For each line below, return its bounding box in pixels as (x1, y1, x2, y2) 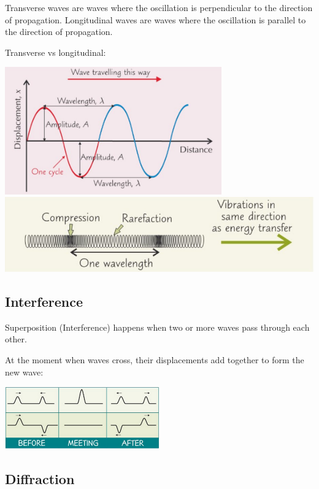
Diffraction (5, 469, 75, 488)
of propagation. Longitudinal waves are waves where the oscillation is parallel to (5, 13, 306, 26)
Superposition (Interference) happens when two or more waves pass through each (5, 320, 310, 333)
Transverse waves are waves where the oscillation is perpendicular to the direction (5, 1, 313, 13)
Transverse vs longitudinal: (5, 45, 106, 58)
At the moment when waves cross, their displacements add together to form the (5, 353, 304, 366)
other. (5, 333, 27, 345)
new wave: (5, 365, 44, 378)
